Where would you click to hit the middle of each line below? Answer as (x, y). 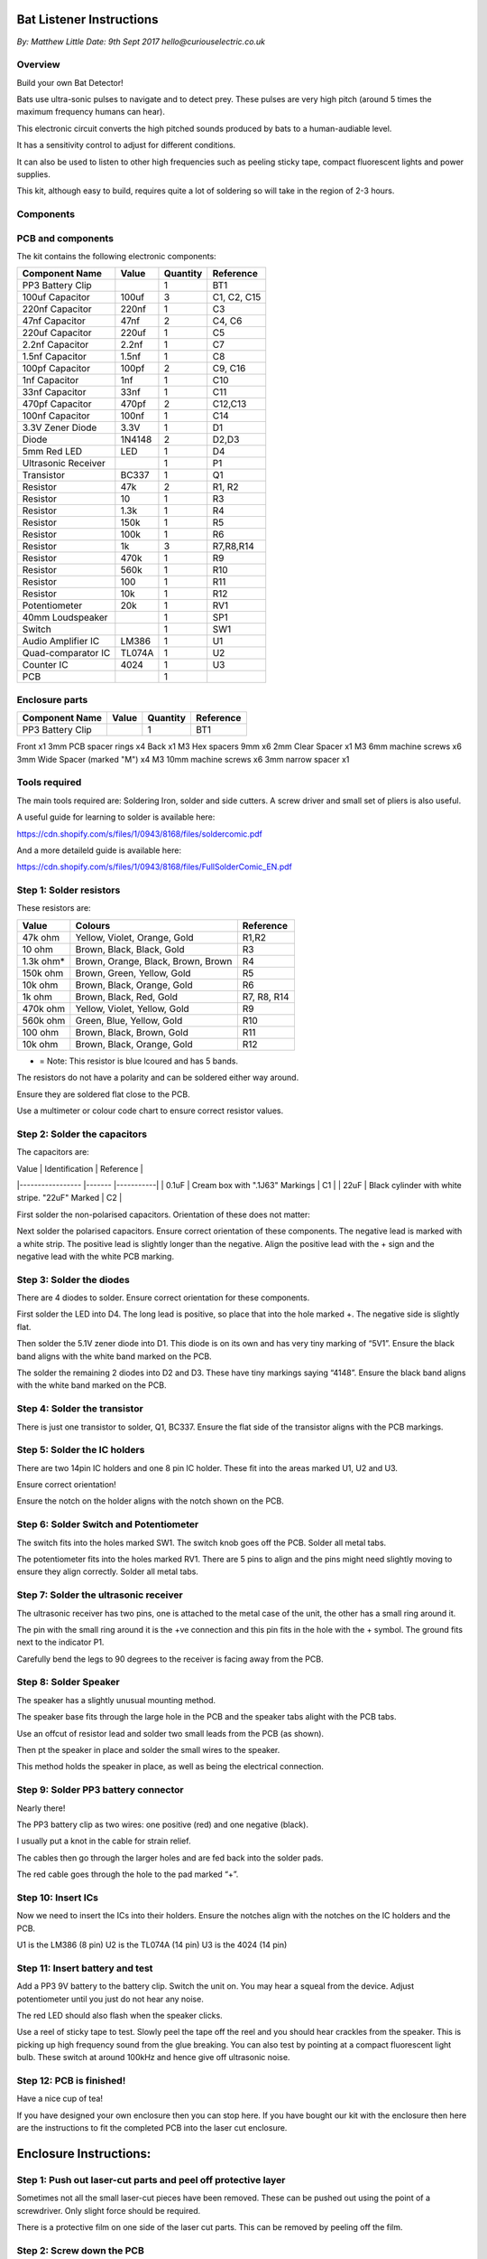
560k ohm (44, 1020)
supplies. (34, 174)
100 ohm (40, 1032)
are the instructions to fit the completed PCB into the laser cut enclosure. (152, 2128)
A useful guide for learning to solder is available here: (116, 817)
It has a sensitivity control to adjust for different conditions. (126, 145)
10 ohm (37, 949)
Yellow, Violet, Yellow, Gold (132, 1008)
